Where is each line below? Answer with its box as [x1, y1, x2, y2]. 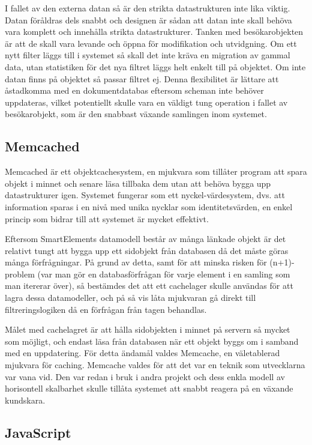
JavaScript [5, 423, 71, 441]
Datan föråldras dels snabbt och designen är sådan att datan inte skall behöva [5, 13, 292, 26]
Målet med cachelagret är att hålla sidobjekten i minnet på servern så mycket [5, 323, 290, 336]
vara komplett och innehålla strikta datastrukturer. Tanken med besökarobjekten [5, 25, 304, 38]
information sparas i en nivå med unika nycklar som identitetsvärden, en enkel [5, 200, 293, 213]
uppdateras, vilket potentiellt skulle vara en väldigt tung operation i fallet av [5, 95, 288, 108]
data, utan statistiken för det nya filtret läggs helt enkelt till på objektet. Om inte [5, 60, 306, 73]
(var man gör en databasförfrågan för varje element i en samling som [37, 267, 290, 280]
